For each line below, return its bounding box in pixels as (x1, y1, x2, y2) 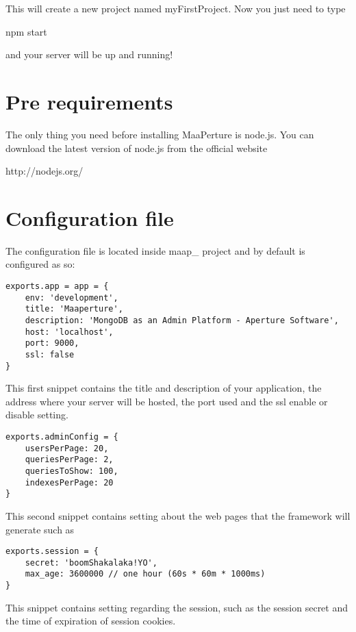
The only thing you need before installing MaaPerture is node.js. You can (5, 127, 314, 141)
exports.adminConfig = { (5, 432, 118, 442)
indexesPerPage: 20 (25, 477, 114, 488)
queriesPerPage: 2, (25, 455, 114, 465)
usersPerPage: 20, (25, 443, 109, 453)
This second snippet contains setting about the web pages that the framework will (5, 508, 351, 522)
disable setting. (5, 407, 68, 422)
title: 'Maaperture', (25, 304, 123, 314)
